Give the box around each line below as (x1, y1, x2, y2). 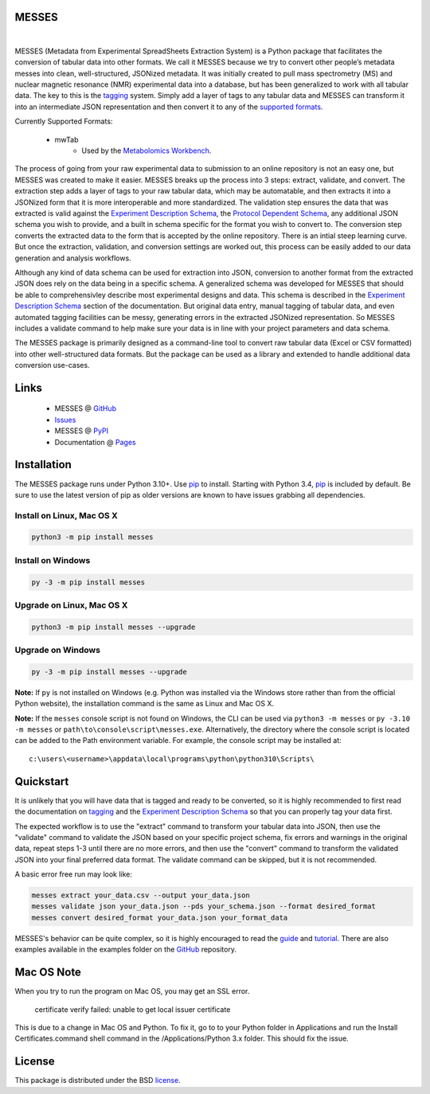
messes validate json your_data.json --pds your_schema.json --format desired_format (31, 902, 376, 911)
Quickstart (14, 775, 69, 788)
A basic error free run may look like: (14, 869, 133, 879)
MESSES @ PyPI (54, 426, 109, 436)
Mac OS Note (14, 966, 81, 979)
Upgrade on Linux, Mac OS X (14, 600, 128, 611)
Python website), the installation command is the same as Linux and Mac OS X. (14, 699, 275, 709)
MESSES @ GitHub (54, 404, 117, 413)
